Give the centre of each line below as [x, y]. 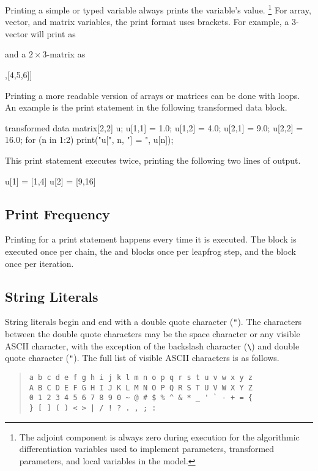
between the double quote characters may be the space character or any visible [153, 334]
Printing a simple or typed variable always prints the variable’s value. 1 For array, [158, 9]
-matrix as [66, 54]
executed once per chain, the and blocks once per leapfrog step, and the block [150, 251]
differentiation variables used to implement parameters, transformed [147, 449]
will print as [53, 33]
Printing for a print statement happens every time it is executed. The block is [151, 239]
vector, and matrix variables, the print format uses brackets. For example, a [147, 22]
